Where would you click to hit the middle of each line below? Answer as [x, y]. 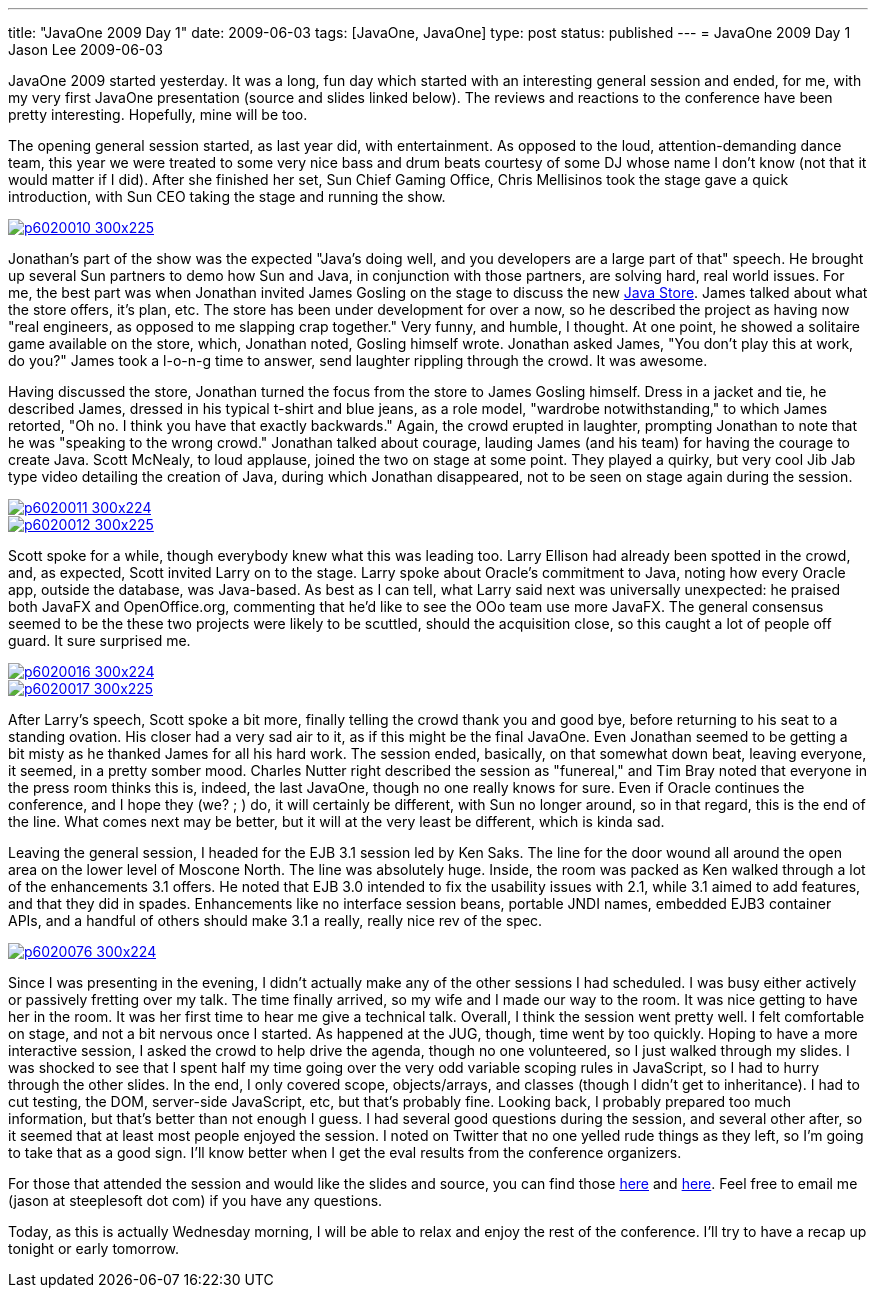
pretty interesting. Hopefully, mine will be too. [158, 114]
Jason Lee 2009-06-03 [85, 49]
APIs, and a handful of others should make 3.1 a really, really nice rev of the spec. [275, 920]
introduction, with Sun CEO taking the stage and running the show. [227, 196]
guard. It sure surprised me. [99, 640]
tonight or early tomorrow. [94, 1248]
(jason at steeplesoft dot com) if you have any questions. [195, 1200]
